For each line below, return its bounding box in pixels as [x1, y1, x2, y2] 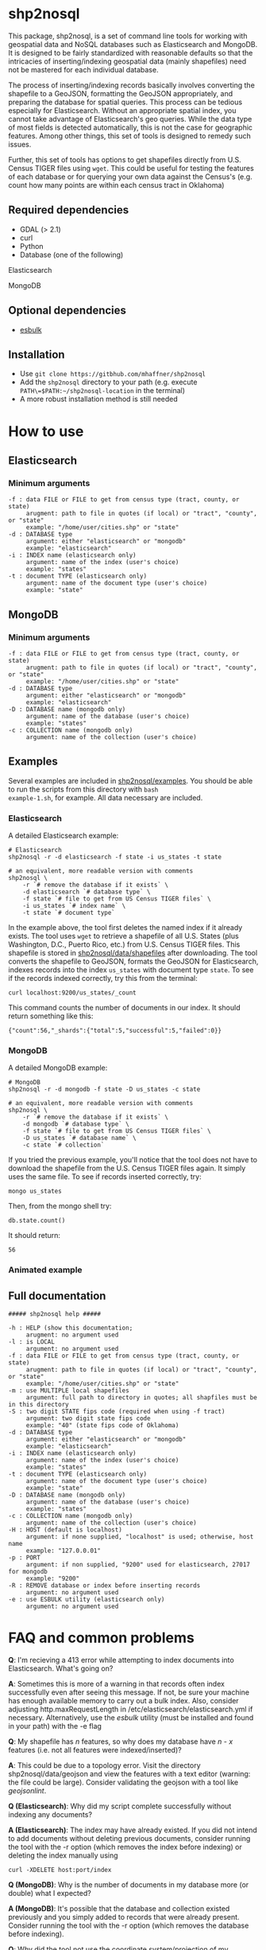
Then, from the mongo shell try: [8, 1201, 112, 1211]
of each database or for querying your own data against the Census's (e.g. [8, 172, 253, 181]
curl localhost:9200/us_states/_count [8, 989, 137, 997]
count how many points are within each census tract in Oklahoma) [8, 180, 225, 189]
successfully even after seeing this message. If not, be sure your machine [8, 1687, 250, 1697]
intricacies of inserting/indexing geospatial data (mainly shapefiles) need [8, 56, 247, 66]
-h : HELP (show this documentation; [8, 1324, 133, 1333]
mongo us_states [8, 1187, 62, 1196]
